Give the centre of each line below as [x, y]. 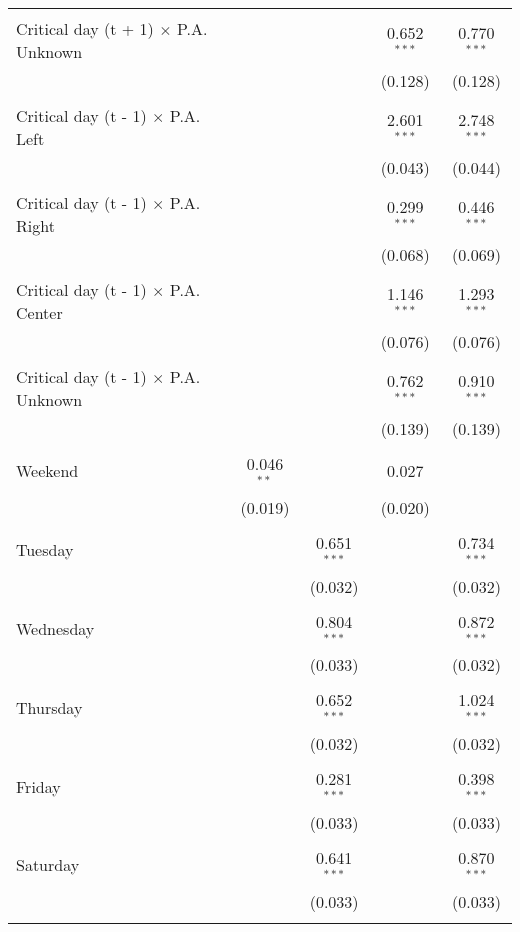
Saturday [48, 865]
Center [39, 312]
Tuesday [45, 550]
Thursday [49, 707]
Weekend [47, 471]
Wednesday [55, 628]
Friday [38, 786]
